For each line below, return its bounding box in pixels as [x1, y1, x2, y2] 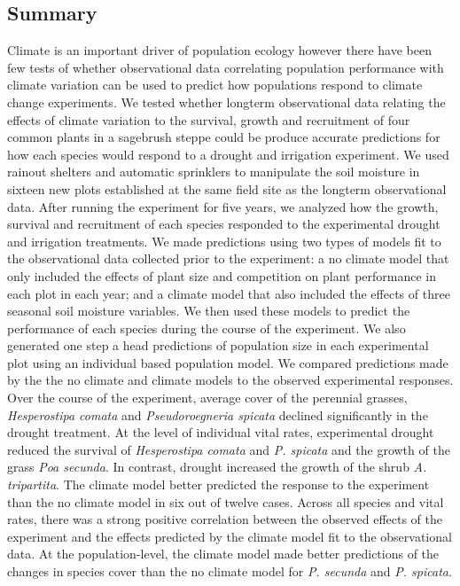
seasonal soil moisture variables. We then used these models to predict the [7, 301, 410, 320]
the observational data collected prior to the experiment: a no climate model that [7, 249, 449, 268]
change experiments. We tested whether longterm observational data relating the [7, 92, 446, 111]
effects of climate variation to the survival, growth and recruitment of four [7, 110, 410, 129]
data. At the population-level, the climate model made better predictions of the [7, 544, 440, 563]
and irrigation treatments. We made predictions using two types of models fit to [7, 231, 441, 250]
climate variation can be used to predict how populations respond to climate [7, 75, 423, 94]
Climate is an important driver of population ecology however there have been [7, 41, 432, 59]
